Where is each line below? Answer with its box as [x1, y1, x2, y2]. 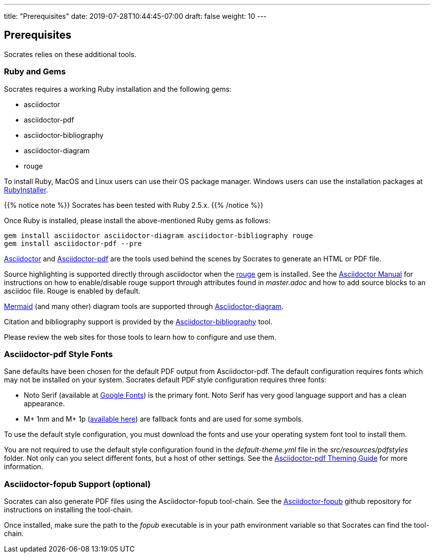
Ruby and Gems [4, 66, 66, 77]
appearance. [24, 399, 65, 408]
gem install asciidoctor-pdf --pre [4, 239, 142, 248]
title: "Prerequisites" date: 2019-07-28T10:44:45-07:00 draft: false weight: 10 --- [4, 12, 267, 20]
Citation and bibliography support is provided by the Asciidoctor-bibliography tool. [4, 317, 272, 326]
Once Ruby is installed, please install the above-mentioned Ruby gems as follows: [4, 216, 271, 225]
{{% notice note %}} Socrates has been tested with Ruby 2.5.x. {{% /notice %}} [4, 200, 264, 209]
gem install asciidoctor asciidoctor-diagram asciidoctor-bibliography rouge [4, 231, 313, 240]
